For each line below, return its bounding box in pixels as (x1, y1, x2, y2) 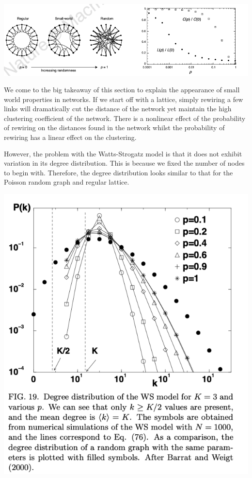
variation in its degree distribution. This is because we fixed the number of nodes (4, 158, 245, 168)
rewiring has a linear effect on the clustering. (4, 132, 137, 142)
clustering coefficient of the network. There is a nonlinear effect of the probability (4, 113, 246, 123)
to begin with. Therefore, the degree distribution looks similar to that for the (4, 167, 233, 177)
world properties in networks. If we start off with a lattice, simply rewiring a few (4, 94, 243, 104)
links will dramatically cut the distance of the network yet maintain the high (4, 103, 232, 114)
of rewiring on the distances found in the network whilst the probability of (4, 122, 225, 133)
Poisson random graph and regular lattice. (4, 177, 129, 187)
